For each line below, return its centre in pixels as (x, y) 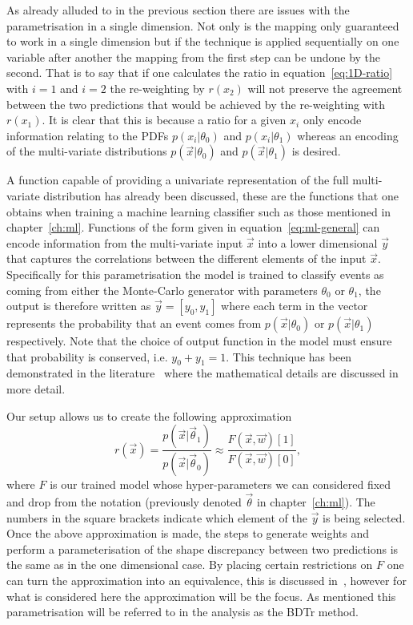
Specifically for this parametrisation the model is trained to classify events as (195, 274)
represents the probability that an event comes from (134, 323)
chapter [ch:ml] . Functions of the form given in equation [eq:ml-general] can (193, 227)
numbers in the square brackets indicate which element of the (157, 517)
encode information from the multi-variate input (125, 242)
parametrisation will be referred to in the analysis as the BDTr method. (182, 612)
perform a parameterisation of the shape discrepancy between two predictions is (202, 548)
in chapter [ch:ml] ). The (316, 501)
